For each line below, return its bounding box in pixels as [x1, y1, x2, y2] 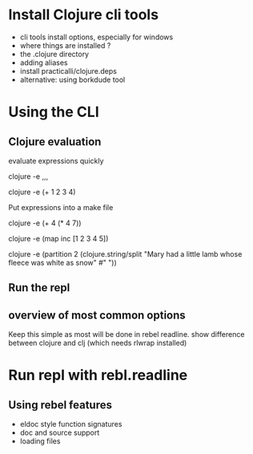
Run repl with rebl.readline [8, 367, 188, 384]
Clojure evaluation [8, 135, 102, 148]
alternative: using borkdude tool [19, 75, 126, 84]
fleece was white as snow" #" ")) [8, 257, 118, 267]
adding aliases [19, 58, 68, 67]
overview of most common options [8, 308, 186, 322]
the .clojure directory [19, 49, 90, 59]
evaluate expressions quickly [8, 156, 104, 165]
